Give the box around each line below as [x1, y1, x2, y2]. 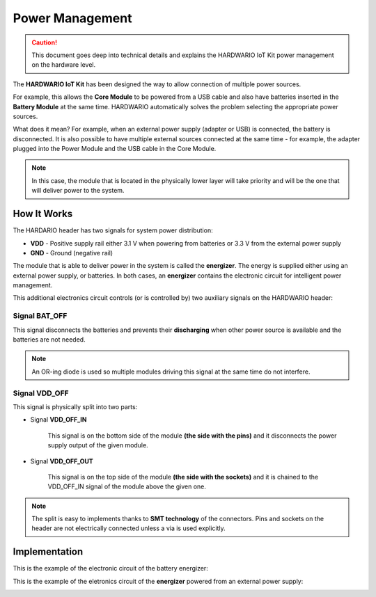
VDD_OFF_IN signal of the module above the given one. [47, 482, 207, 491]
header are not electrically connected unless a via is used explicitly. [31, 524, 226, 532]
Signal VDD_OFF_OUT [30, 456, 93, 465]
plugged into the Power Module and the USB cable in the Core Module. [13, 145, 217, 153]
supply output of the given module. [47, 441, 149, 449]
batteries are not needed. [13, 335, 86, 344]
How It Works [13, 208, 73, 220]
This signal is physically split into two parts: [13, 402, 138, 411]
